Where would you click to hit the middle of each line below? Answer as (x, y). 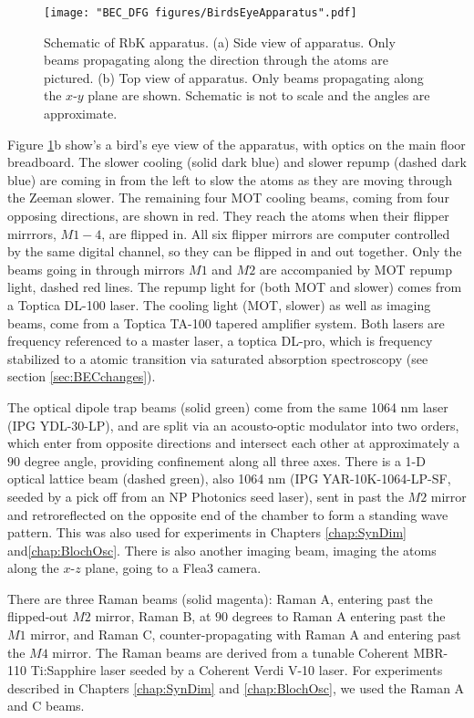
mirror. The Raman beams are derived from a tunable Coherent (231, 652)
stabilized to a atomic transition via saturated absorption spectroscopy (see (218, 358)
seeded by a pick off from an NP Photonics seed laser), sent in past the (206, 496)
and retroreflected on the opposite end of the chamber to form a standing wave (228, 514)
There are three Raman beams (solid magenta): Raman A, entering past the (220, 598)
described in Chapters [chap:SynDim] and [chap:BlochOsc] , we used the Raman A (236, 687)
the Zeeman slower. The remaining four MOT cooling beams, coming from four (228, 198)
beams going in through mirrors (96, 269)
